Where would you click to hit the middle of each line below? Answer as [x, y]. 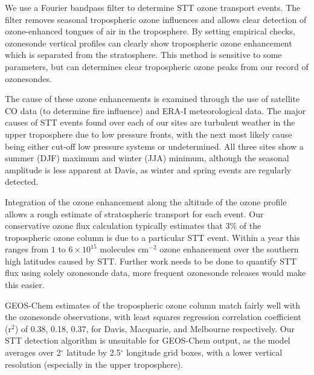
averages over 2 [33, 352]
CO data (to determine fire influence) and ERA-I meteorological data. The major [155, 110]
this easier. [25, 285]
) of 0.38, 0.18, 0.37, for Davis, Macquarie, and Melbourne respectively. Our [155, 328]
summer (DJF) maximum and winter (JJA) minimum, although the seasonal [147, 158]
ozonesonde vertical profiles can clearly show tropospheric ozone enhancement [149, 43]
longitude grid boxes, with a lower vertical [204, 352]
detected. [22, 181]
